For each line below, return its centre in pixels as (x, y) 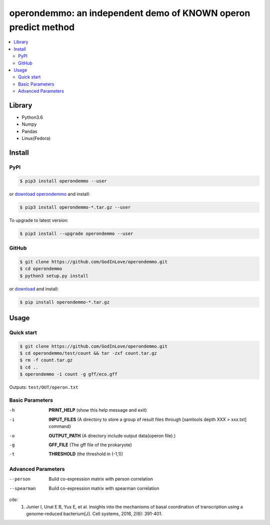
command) (60, 426)
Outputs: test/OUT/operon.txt (44, 387)
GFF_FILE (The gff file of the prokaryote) (90, 445)
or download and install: (34, 289)
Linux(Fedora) (36, 138)
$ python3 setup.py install (54, 276)
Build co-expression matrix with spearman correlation (104, 488)
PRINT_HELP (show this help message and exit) (98, 410)
